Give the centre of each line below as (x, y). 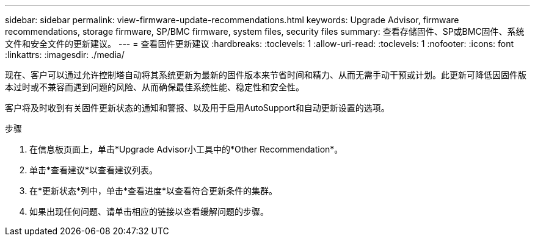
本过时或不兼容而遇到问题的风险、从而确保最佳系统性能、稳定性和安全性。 (155, 87)
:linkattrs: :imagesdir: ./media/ (65, 55)
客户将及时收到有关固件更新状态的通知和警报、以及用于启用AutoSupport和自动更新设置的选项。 (197, 108)
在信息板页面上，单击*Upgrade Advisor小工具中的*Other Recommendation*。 (186, 149)
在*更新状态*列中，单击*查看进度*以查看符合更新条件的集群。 (154, 191)
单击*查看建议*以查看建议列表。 (94, 170)
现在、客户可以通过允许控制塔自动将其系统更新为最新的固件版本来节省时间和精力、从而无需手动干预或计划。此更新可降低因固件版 (266, 75)
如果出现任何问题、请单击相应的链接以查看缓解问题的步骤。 (149, 211)
